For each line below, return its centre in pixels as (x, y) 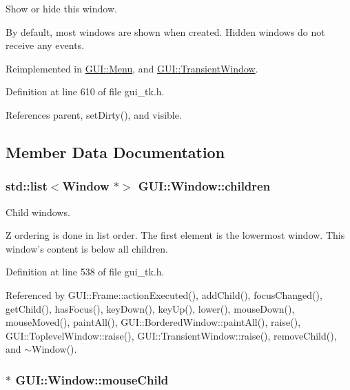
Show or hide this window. (61, 8)
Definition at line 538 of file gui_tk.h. (85, 272)
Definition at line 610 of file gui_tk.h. (85, 91)
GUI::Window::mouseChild (92, 379)
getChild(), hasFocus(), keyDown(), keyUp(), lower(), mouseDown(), (150, 308)
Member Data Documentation (115, 152)
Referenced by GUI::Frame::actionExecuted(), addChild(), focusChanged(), (164, 294)
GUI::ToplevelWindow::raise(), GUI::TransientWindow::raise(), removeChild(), (171, 335)
